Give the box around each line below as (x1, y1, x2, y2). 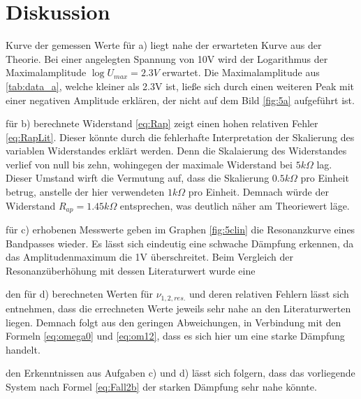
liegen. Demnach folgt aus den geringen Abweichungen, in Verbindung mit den (6, 314, 341, 329)
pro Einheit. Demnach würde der (188, 184, 329, 199)
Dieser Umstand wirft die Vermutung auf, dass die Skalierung (6, 171, 270, 185)
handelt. (6, 342, 40, 356)
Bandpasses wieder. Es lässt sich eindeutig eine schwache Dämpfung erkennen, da (6, 235, 354, 250)
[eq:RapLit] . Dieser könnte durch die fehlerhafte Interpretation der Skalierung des (6, 129, 355, 144)
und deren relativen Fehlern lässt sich (189, 286, 349, 301)
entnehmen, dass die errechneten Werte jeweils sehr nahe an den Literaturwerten (6, 300, 351, 315)
